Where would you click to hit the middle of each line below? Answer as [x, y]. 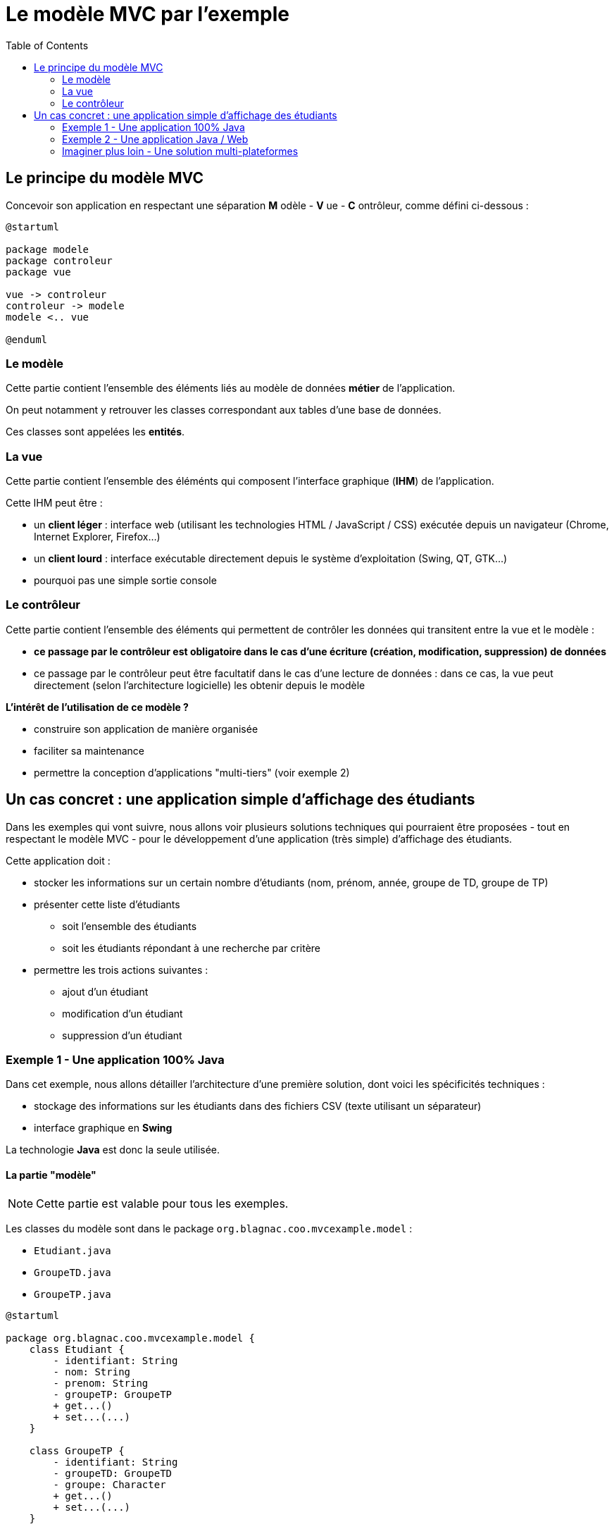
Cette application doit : [58, 860]
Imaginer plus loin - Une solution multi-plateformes [180, 151]
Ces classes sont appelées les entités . [95, 432]
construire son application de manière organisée [146, 729]
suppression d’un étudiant [122, 1035]
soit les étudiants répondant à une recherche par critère [192, 948]
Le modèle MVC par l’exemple [148, 14]
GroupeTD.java [73, 1272]
